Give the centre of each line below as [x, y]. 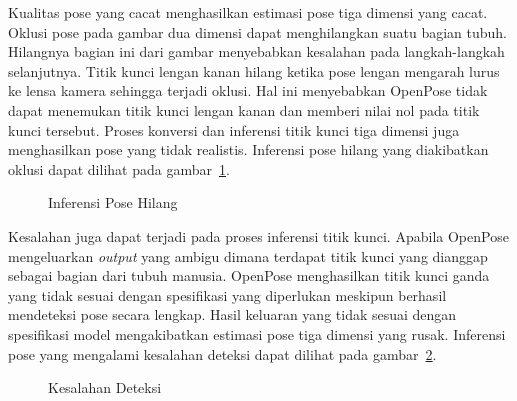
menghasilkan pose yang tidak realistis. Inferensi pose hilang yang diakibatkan [248, 149]
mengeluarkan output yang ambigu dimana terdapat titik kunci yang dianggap [248, 255]
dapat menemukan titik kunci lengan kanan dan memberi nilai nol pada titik [244, 109]
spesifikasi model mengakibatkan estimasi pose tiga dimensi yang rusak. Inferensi [257, 333]
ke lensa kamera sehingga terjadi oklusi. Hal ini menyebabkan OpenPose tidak [248, 90]
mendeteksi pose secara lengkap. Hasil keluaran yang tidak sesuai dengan [232, 314]
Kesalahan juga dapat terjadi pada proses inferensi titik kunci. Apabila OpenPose [258, 235]
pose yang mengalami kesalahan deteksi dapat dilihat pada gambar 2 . [222, 353]
